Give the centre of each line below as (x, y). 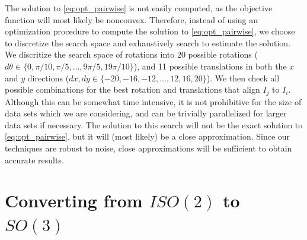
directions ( (48, 78)
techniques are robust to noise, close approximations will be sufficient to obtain (148, 148)
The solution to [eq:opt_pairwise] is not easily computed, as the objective (139, 8)
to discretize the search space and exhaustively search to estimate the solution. (148, 42)
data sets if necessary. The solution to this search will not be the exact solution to (154, 124)
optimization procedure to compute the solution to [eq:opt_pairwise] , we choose (150, 31)
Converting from (74, 200)
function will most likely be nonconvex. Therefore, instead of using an (131, 19)
